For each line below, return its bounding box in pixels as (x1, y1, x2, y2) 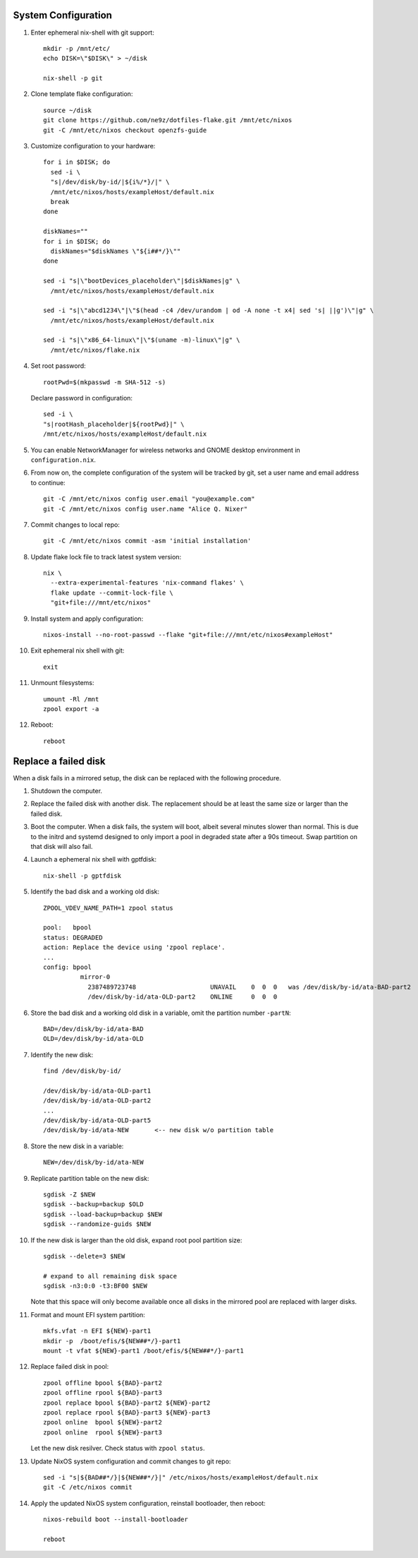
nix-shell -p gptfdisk (43, 872, 122, 879)
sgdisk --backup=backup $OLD (43, 1201, 144, 1208)
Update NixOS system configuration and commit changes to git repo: (30, 1457, 231, 1465)
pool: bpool (43, 924, 92, 932)
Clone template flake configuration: (30, 90, 133, 98)
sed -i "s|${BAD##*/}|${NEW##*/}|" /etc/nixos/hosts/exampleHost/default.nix (43, 1473, 319, 1481)
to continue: (30, 478, 66, 487)
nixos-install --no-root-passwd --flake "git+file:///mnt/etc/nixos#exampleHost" (43, 631, 333, 639)
